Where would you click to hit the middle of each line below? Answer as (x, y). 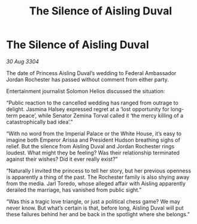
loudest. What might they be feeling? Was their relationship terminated (93, 153)
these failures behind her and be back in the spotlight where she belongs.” (98, 214)
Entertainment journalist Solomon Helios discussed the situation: (86, 91)
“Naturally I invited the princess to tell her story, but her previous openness (99, 171)
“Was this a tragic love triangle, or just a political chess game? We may (93, 201)
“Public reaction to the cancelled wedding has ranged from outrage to (92, 103)
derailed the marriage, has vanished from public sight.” (74, 190)
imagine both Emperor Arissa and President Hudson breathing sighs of (93, 140)
